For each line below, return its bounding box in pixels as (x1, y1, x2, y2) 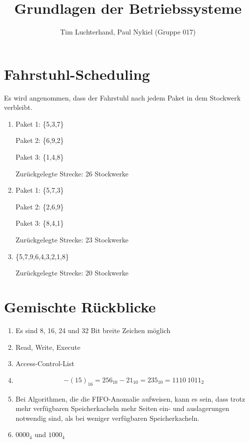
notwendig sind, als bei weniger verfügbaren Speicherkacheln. (15, 412, 200, 423)
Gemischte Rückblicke (4, 296, 156, 316)
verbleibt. (4, 102, 32, 112)
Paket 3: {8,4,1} (15, 218, 64, 228)
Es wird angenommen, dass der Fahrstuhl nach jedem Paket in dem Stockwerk (4, 92, 241, 102)
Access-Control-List (15, 358, 74, 369)
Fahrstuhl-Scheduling (4, 64, 150, 84)
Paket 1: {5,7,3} (15, 185, 64, 195)
